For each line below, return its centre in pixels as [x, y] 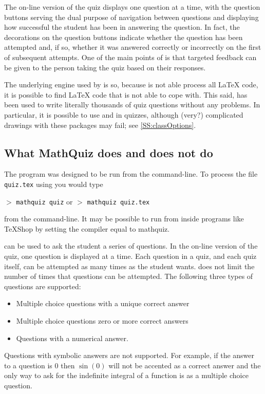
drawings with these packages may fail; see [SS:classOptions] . [100, 125]
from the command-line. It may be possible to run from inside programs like [124, 219]
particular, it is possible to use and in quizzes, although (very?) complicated [124, 114]
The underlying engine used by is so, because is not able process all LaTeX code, [131, 85]
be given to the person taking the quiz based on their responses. [105, 67]
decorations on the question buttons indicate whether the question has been [124, 37]
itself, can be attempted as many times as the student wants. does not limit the [129, 266]
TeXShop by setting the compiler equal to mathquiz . [87, 228]
